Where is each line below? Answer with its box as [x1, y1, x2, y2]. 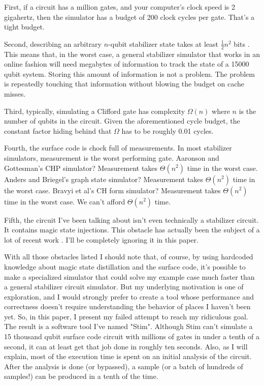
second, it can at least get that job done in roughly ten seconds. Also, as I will [4, 341, 248, 351]
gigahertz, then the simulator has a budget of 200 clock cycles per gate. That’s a [4, 11, 255, 22]
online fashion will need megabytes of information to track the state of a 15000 [4, 58, 249, 69]
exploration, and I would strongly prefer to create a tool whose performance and [4, 291, 254, 302]
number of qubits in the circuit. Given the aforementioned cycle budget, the [4, 115, 240, 126]
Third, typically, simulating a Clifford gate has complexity [4, 105, 185, 116]
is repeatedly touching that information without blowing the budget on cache [4, 78, 245, 89]
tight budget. [4, 21, 45, 32]
